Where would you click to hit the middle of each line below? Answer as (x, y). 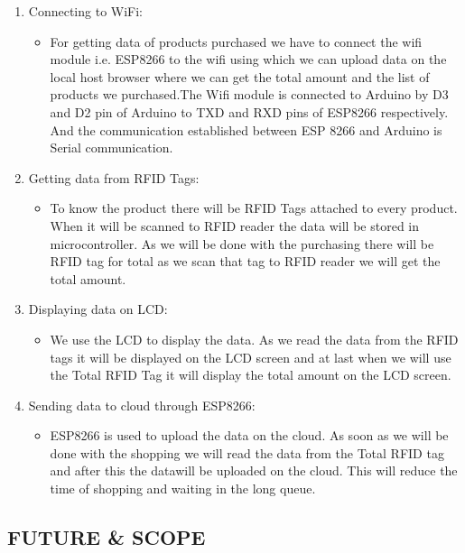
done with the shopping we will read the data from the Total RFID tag (247, 452)
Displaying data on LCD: (98, 309)
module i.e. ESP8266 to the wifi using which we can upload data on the (248, 59)
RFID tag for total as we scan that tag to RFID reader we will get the (245, 261)
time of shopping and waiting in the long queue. (183, 488)
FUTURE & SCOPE (107, 537)
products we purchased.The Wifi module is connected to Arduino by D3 (249, 94)
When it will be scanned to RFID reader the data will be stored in (235, 225)
